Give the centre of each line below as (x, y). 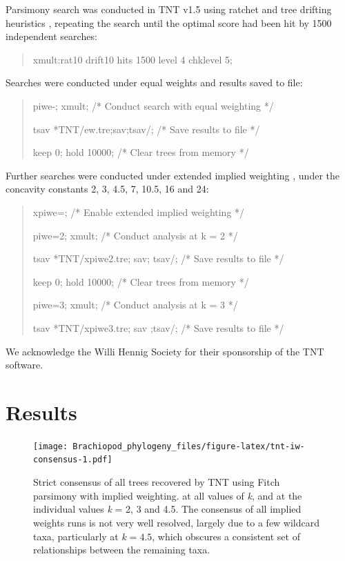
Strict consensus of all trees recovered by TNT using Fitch (157, 482)
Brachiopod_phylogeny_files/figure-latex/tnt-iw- (189, 446)
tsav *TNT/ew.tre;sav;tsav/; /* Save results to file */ (146, 129)
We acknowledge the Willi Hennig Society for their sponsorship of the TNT (165, 351)
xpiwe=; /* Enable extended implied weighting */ (139, 211)
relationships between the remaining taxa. (122, 550)
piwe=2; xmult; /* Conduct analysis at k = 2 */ (135, 235)
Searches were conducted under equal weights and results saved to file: (154, 82)
